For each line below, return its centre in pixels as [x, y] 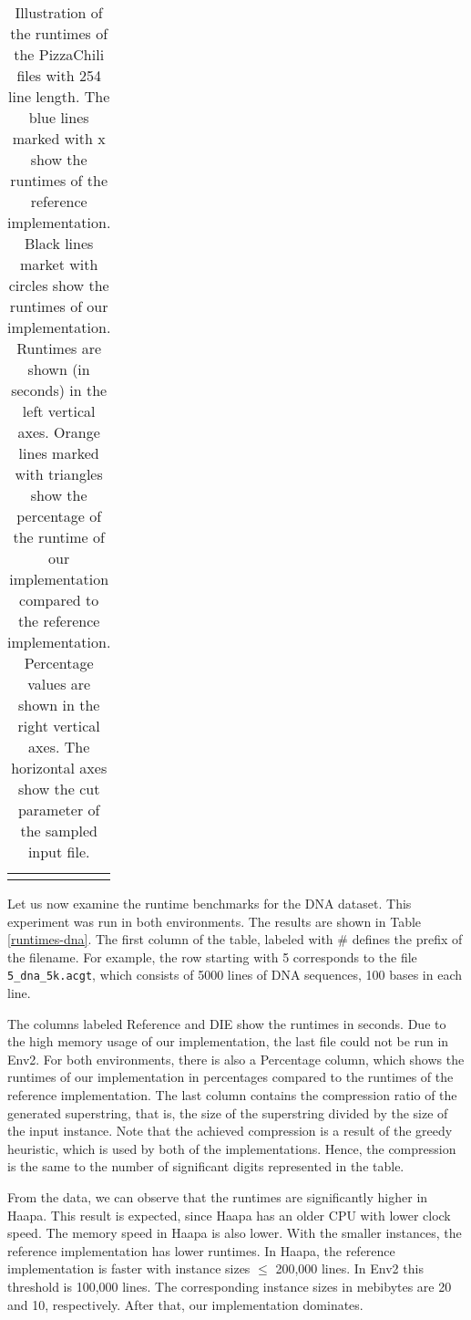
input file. [59, 852]
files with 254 [59, 75]
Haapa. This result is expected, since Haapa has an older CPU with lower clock [229, 1215]
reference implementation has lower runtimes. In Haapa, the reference [201, 1250]
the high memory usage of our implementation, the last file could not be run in [228, 1041]
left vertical [59, 411]
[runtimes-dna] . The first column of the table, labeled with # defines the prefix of [235, 939]
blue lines [59, 117]
